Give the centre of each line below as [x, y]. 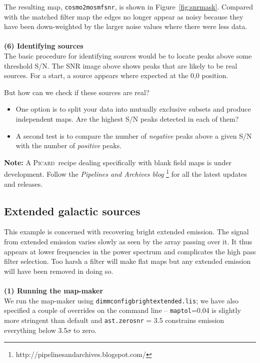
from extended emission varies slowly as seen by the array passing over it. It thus [128, 242]
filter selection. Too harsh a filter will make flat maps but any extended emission [127, 261]
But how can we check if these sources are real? [77, 92]
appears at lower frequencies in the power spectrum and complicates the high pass [130, 251]
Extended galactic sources [72, 211]
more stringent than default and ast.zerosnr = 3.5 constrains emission [114, 320]
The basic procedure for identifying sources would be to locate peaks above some [128, 56]
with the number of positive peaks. [69, 145]
